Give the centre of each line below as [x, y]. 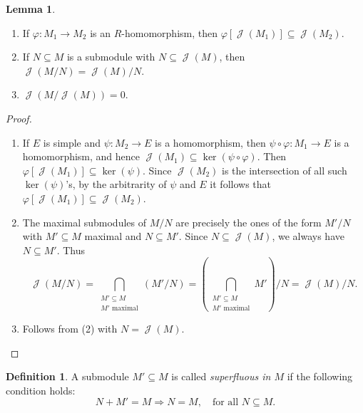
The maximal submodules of [85, 222]
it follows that [240, 184]
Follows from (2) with [70, 328]
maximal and [113, 236]
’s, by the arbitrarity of [116, 184]
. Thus [71, 250]
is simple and [72, 142]
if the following [320, 376]
